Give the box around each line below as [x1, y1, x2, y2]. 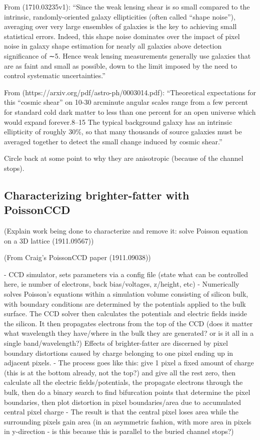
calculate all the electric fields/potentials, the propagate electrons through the [4, 377, 243, 387]
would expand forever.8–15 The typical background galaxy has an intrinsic [4, 116, 232, 127]
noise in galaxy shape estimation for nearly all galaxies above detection [4, 41, 222, 51]
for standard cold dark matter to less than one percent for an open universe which [4, 106, 256, 117]
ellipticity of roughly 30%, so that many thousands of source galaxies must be [4, 126, 242, 137]
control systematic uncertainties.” [4, 70, 105, 81]
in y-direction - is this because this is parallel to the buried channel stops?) [4, 426, 234, 436]
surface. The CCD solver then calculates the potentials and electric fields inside [4, 308, 247, 319]
